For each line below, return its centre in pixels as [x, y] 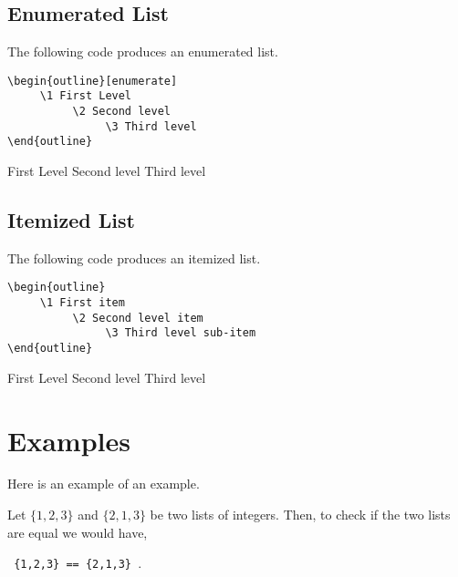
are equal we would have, [78, 532]
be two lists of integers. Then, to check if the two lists [300, 515]
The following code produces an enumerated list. [143, 52]
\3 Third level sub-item [181, 333]
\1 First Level [86, 96]
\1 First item [82, 303]
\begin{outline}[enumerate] [93, 81]
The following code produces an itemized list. [134, 258]
